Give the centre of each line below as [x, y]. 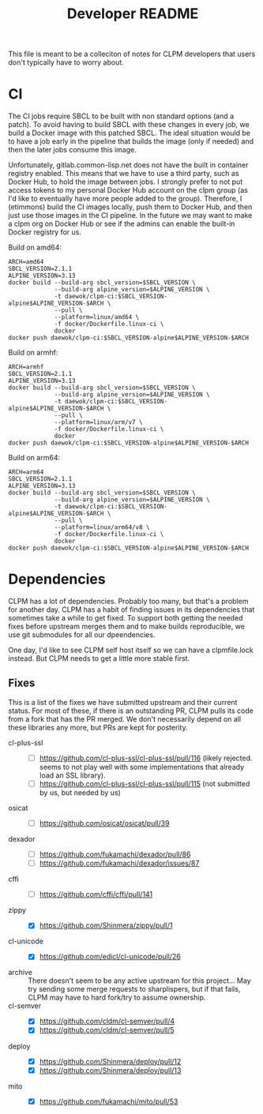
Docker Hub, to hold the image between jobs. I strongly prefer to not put [126, 182]
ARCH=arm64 [26, 472]
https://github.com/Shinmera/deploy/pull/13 [110, 1070]
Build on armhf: [33, 353]
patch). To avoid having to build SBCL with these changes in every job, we [129, 125]
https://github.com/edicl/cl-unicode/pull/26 [110, 957]
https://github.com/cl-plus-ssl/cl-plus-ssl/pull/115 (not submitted [145, 783]
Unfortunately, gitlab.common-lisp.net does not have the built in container [128, 165]
